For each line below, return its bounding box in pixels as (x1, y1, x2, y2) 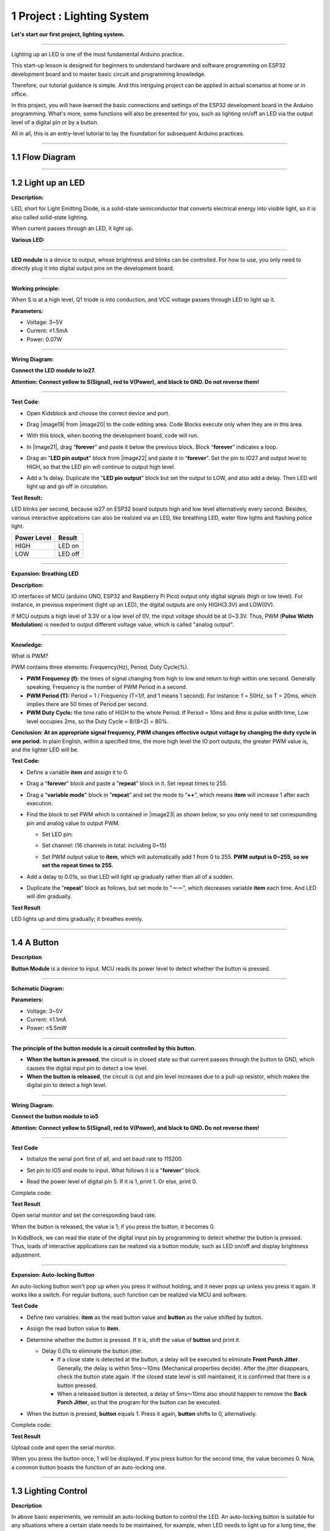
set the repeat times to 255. (42, 862, 114, 869)
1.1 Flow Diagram (11, 152, 76, 162)
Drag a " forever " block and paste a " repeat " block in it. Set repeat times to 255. (26, 780, 228, 787)
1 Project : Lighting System (11, 9, 149, 23)
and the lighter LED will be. (11, 746, 79, 753)
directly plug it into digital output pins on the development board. (11, 265, 175, 272)
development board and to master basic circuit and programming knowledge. (11, 70, 206, 78)
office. (11, 90, 28, 97)
